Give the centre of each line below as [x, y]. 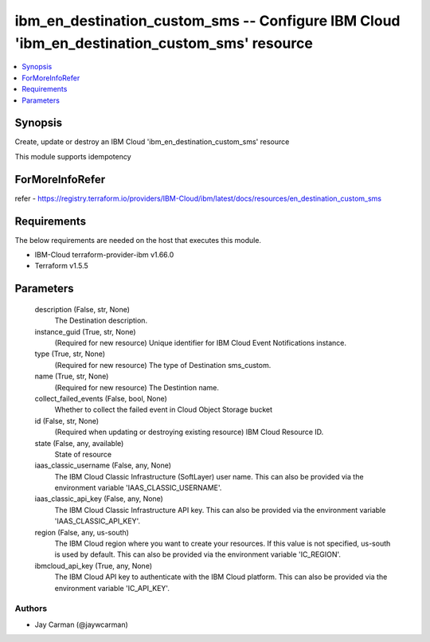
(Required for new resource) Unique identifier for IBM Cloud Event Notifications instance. [200, 343]
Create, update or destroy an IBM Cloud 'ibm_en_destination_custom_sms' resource [152, 142]
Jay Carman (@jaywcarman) [82, 624]
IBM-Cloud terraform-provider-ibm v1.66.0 [104, 255]
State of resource [83, 454]
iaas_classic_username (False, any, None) [103, 465]
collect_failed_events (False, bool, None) [101, 398]
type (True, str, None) [70, 354]
